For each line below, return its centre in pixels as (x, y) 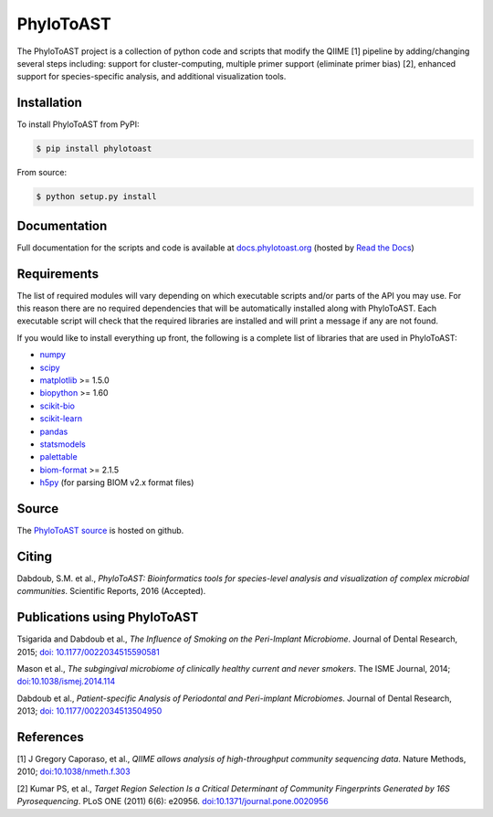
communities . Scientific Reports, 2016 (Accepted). (111, 591)
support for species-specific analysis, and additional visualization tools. (152, 77)
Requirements (58, 274)
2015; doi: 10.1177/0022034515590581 (88, 652)
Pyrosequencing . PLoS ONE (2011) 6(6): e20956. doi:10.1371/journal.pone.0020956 (173, 801)
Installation (49, 103)
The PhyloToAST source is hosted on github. (100, 530)
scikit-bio (57, 406)
